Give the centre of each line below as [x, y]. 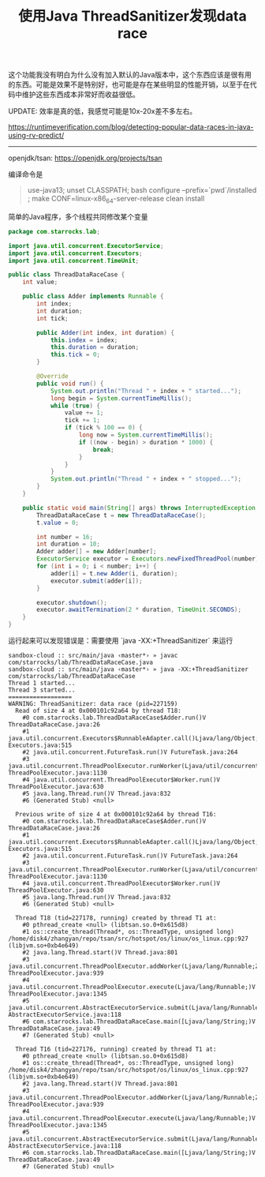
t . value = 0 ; [58, 523]
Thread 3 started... [42, 690]
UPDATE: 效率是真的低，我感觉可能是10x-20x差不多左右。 [103, 111]
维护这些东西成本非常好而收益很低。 [80, 95]
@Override [52, 377]
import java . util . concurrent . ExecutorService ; [86, 246]
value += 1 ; [84, 413]
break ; [103, 450]
